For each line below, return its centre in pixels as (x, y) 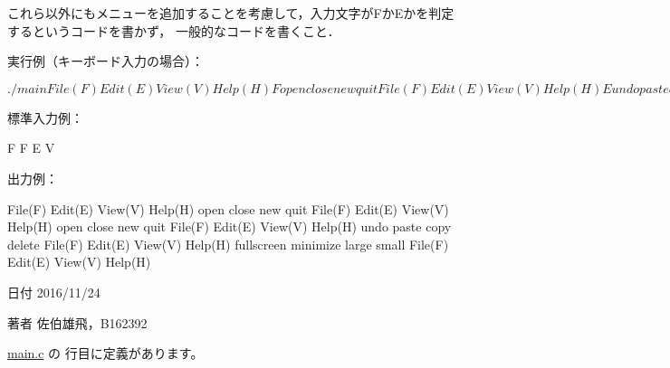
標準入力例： (45, 117)
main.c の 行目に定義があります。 (105, 353)
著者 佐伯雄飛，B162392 (77, 322)
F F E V (31, 148)
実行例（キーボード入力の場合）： (105, 61)
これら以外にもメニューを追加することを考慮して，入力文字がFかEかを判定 (231, 13)
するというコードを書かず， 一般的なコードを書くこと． (174, 30)
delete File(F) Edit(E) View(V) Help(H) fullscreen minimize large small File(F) (228, 244)
